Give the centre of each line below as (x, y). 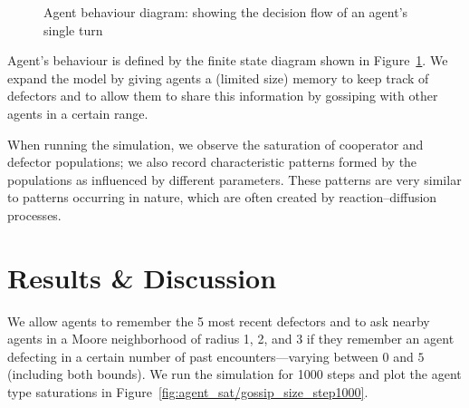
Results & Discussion (142, 277)
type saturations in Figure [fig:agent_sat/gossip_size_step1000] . (188, 392)
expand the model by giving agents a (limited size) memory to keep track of (218, 78)
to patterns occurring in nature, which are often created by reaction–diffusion (222, 197)
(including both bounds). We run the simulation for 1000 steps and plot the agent (234, 374)
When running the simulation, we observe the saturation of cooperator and (215, 144)
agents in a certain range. (78, 113)
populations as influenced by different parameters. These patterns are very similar (234, 179)
